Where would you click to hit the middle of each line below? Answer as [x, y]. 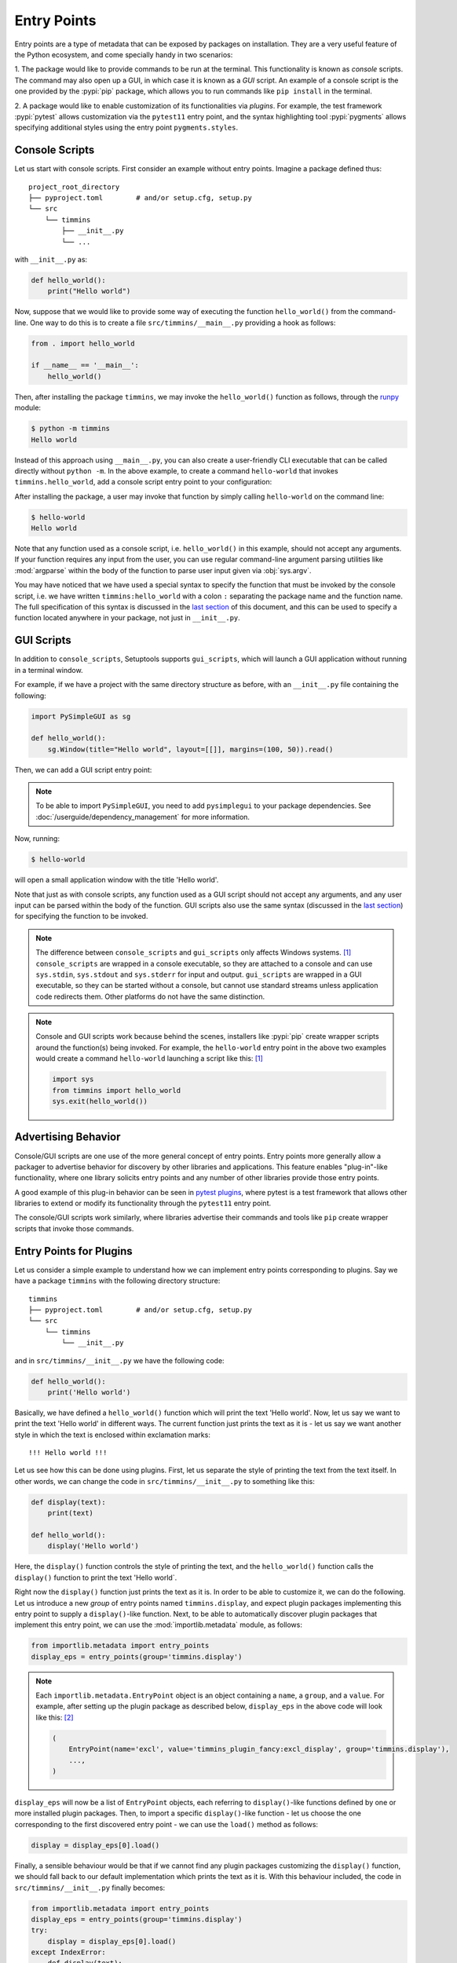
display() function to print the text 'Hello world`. [96, 1577]
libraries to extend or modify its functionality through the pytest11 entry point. [143, 1203]
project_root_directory [74, 187]
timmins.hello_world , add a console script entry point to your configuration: [143, 482]
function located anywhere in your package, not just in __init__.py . [128, 618]
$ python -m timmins [70, 429]
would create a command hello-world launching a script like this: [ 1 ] [149, 1058]
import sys [73, 1079]
